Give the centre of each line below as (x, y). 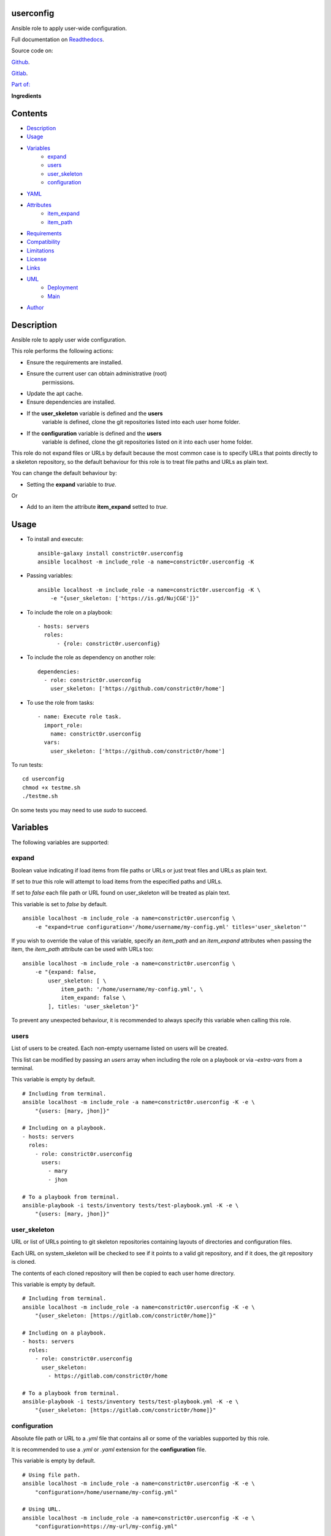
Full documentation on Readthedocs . (58, 39)
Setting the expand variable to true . (71, 484)
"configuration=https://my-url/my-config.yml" (106, 1526)
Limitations (40, 250)
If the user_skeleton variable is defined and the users (95, 413)
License (37, 259)
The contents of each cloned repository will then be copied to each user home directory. (123, 1273)
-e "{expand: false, (66, 972)
